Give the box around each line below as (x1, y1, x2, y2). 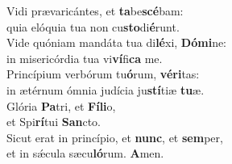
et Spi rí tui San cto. (6, 113, 101, 130)
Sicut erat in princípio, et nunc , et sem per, (6, 128, 223, 145)
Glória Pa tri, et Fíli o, (6, 97, 116, 114)
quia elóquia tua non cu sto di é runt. (6, 18, 180, 35)
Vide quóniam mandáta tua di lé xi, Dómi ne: (6, 34, 227, 51)
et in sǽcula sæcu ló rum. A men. (6, 145, 164, 162)
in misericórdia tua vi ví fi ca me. (6, 49, 163, 66)
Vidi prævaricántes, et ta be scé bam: (6, 2, 184, 19)
